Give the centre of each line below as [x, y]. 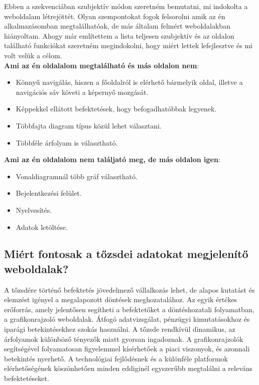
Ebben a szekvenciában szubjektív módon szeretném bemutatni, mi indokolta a [126, 6]
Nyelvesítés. [34, 210]
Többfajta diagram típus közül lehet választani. [89, 125]
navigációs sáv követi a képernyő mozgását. [82, 92]
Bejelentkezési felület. [49, 193]
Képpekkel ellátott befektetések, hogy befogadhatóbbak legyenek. [116, 109]
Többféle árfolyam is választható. [67, 142]
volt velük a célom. [33, 55]
